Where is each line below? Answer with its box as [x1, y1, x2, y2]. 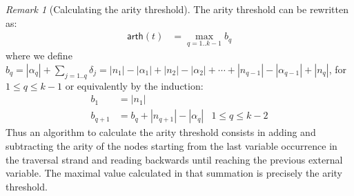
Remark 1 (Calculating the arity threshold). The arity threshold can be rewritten [6, 2, 348, 16]
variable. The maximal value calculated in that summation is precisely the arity [6, 166, 342, 180]
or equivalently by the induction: [65, 78, 204, 92]
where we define [6, 48, 72, 63]
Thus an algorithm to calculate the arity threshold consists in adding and [6, 125, 316, 139]
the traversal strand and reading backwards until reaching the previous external [6, 152, 343, 166]
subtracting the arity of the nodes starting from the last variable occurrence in [6, 139, 337, 153]
